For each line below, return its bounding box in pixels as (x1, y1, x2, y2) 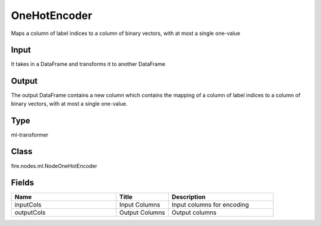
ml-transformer (11, 131, 49, 138)
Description (171, 193, 206, 201)
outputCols (14, 208, 46, 217)
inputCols (14, 200, 42, 209)
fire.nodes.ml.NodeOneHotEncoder (11, 162, 97, 169)
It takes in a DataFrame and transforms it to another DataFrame (11, 61, 166, 68)
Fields (11, 178, 34, 188)
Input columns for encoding (171, 200, 249, 209)
